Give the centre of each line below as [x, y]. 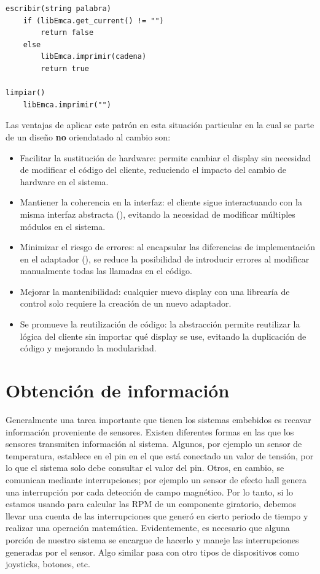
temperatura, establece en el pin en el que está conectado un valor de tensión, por [160, 455]
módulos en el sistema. [63, 226]
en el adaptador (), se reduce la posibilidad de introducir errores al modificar [165, 258]
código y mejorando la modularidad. [88, 348]
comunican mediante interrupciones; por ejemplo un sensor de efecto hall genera [156, 479]
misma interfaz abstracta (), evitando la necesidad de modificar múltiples [158, 214]
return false [67, 33]
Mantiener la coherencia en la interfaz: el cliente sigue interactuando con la [161, 202]
